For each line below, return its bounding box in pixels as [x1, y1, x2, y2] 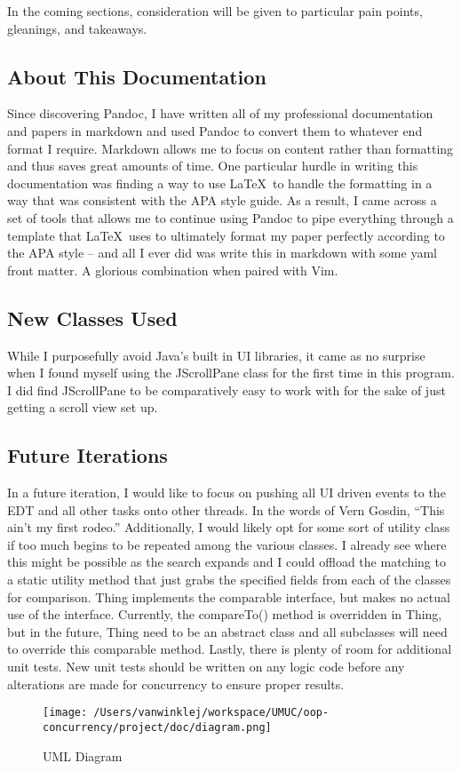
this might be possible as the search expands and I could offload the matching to [7, 552, 446, 571]
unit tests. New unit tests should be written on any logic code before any [7, 657, 405, 676]
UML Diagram [43, 746, 123, 765]
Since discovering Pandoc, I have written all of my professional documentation [7, 104, 433, 123]
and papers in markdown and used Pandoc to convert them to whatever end [7, 121, 423, 139]
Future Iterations [7, 441, 168, 469]
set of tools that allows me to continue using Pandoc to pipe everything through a [7, 208, 454, 227]
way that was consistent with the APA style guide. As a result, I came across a [7, 191, 437, 210]
